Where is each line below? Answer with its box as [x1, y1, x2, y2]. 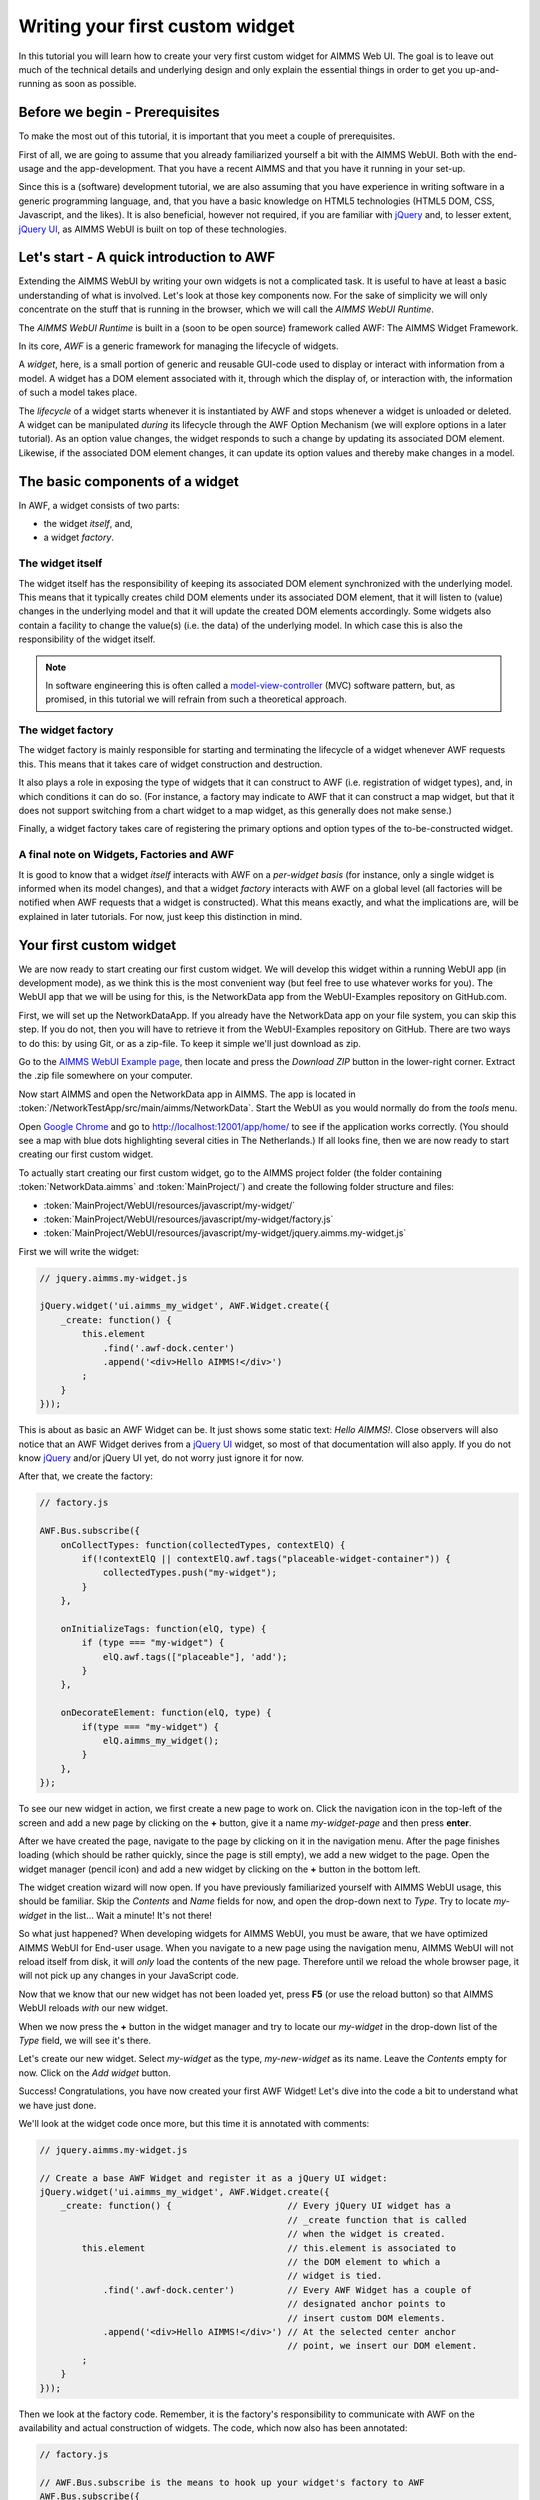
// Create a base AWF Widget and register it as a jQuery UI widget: [39, 2172, 388, 2184]
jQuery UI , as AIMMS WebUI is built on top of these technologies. [18, 223, 287, 235]
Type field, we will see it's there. [18, 2034, 152, 2046]
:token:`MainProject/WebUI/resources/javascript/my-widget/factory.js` [43, 1213, 334, 1225]
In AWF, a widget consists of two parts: [18, 499, 180, 511]
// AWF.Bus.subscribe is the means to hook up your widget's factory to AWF [39, 2476, 425, 2488]
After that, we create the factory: [18, 1470, 154, 1482]
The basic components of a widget [18, 473, 240, 490]
